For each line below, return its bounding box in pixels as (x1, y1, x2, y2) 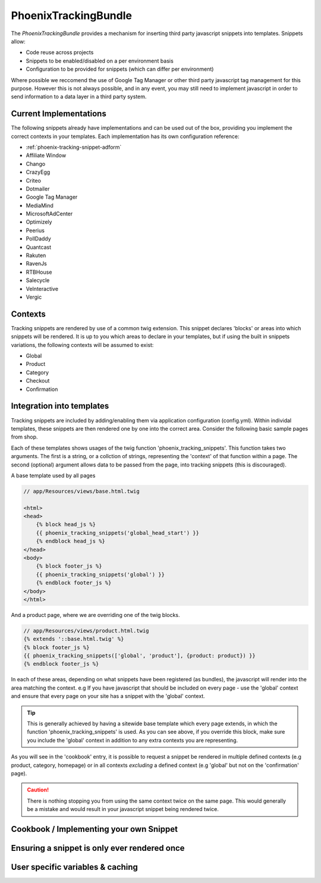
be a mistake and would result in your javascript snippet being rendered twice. (27, 806, 219, 813)
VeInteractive (26, 285, 59, 292)
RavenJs (26, 260, 48, 267)
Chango (26, 160, 46, 167)
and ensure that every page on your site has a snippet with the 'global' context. (11, 693, 205, 700)
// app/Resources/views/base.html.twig (23, 488, 140, 494)
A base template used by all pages (11, 472, 96, 479)
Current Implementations (11, 109, 106, 119)
